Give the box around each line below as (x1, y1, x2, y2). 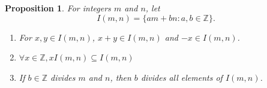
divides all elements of (140, 71, 223, 83)
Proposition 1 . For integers (5, 2, 111, 14)
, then (110, 71, 131, 83)
